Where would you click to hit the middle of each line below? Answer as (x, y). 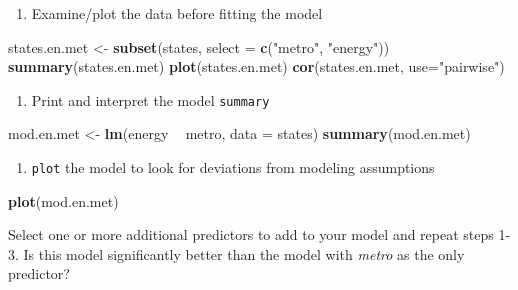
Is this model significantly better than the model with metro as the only (244, 253)
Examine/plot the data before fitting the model (177, 13)
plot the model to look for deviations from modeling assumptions (233, 167)
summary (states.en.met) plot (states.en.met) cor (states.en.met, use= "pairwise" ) (256, 66)
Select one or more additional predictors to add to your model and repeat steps (251, 234)
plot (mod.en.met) (63, 200)
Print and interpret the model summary (150, 99)
